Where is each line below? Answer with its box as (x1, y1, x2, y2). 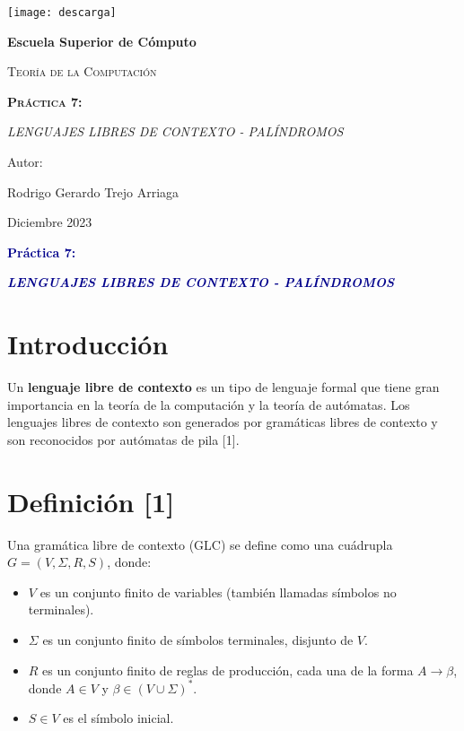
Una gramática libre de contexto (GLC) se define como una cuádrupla (7, 535, 393, 553)
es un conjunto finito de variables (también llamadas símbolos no (39, 582, 397, 601)
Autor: (7, 152, 43, 171)
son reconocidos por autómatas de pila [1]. (7, 430, 240, 448)
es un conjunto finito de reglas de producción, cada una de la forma (42, 660, 414, 679)
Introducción (7, 326, 169, 362)
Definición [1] (7, 483, 175, 519)
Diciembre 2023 (7, 213, 92, 231)
